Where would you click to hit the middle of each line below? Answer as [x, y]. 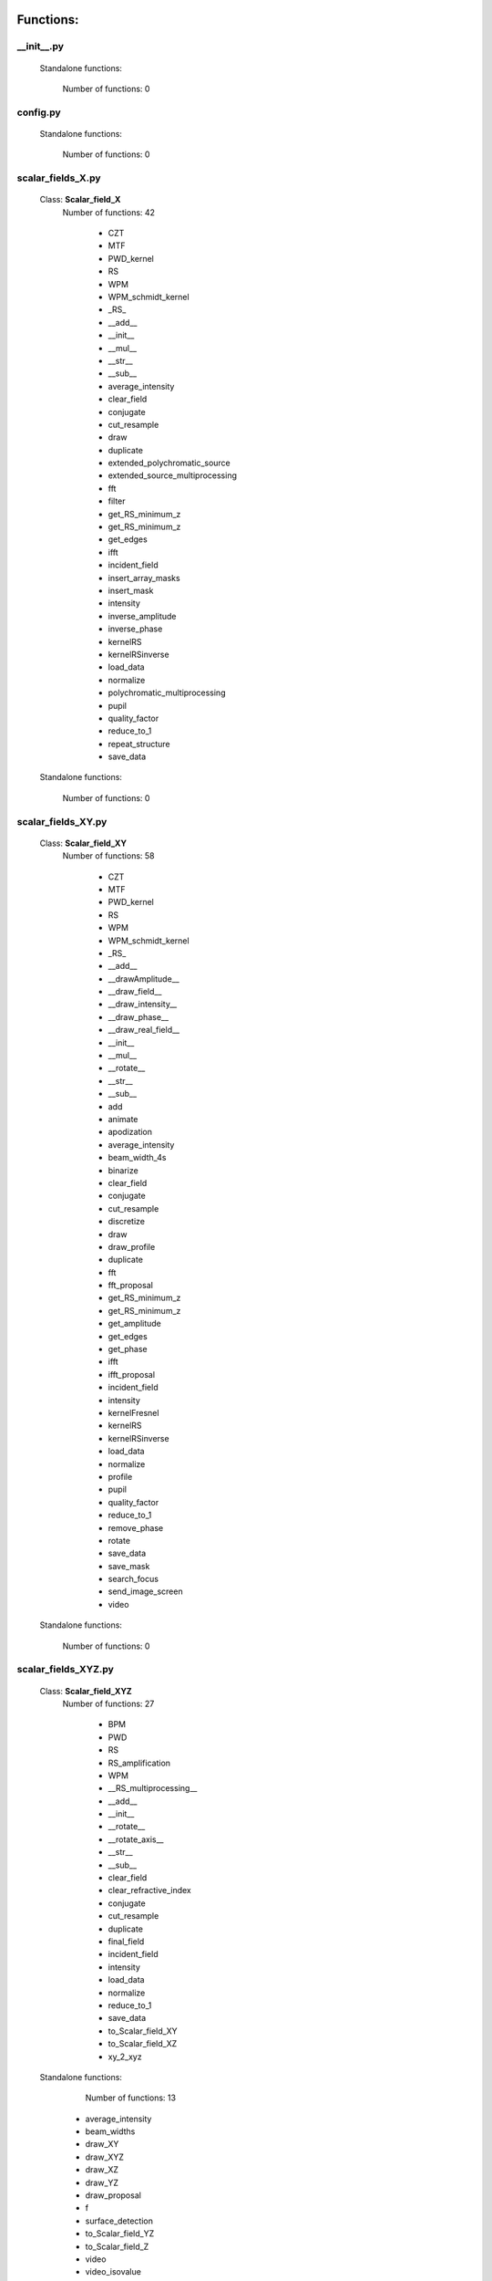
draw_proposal [113, 2195]
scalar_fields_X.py [59, 178]
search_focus [133, 1579]
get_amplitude [134, 1324]
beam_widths [110, 2131]
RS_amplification [139, 1763]
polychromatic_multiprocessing [167, 693]
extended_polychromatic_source [169, 463]
